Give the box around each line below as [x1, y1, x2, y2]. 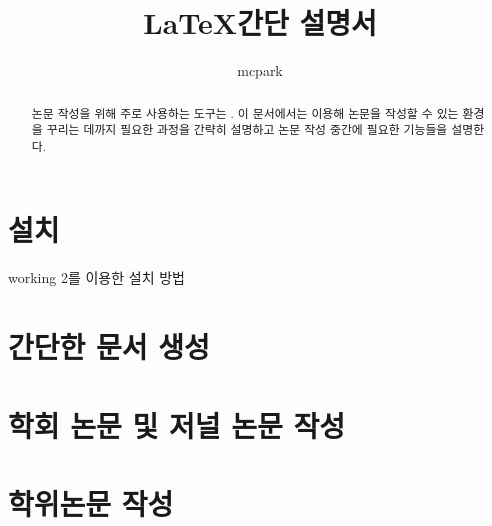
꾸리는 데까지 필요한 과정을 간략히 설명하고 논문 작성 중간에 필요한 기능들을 [46, 121, 448, 138]
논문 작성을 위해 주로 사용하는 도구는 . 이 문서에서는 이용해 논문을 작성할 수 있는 [31, 104, 459, 121]
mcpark [237, 60, 283, 81]
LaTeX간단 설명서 [143, 2, 377, 43]
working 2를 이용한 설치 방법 [8, 267, 185, 288]
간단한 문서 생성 [8, 326, 210, 367]
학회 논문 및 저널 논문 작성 [8, 404, 345, 445]
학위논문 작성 [8, 482, 174, 523]
